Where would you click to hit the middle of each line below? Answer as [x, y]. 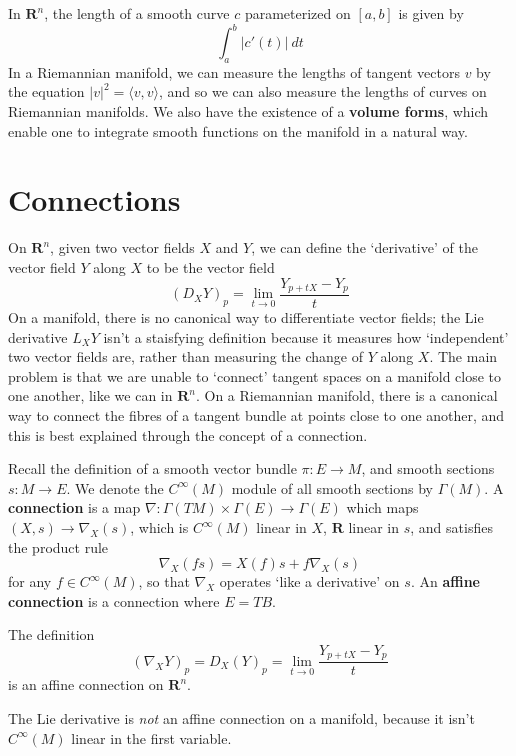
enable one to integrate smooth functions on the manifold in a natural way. [238, 130]
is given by [431, 13]
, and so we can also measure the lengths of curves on [322, 91]
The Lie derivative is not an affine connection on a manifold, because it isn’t [241, 718]
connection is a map [74, 507]
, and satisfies [451, 527]
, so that [164, 581]
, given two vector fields [122, 247]
